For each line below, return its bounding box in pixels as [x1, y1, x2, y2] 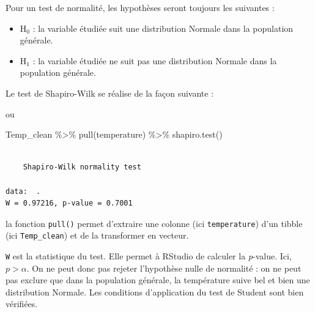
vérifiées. [6, 297, 38, 310]
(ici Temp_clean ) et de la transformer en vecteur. [6, 229, 189, 242]
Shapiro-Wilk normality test [23, 163, 141, 172]
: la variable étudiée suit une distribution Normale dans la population [32, 21, 294, 34]
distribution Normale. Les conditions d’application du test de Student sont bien [6, 285, 304, 298]
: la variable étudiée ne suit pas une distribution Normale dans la [32, 54, 277, 67]
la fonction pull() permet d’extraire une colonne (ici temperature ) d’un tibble [6, 217, 303, 229]
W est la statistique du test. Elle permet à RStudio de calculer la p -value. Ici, [6, 250, 292, 262]
